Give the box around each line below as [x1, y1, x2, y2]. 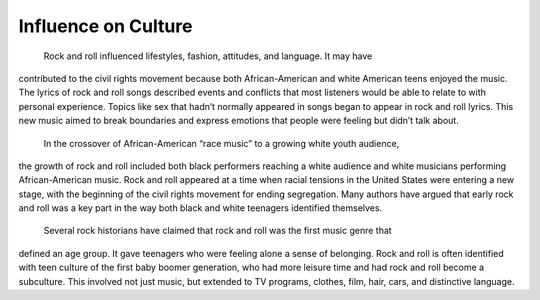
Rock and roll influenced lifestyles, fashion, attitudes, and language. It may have [43, 50, 373, 62]
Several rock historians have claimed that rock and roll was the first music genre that [43, 225, 392, 237]
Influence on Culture [18, 15, 193, 37]
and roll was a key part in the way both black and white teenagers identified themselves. [18, 202, 383, 214]
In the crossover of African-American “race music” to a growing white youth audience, [43, 137, 400, 149]
